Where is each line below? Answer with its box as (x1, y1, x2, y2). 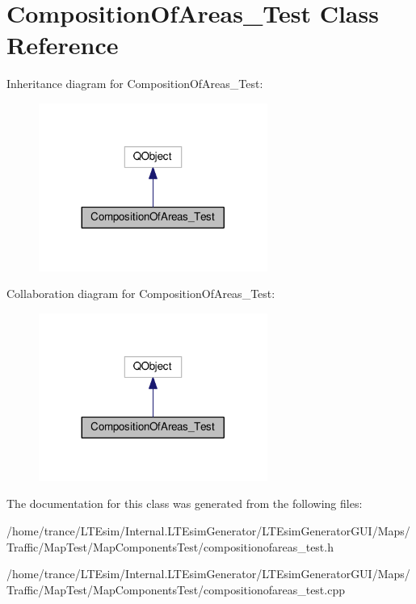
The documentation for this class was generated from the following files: (6, 495, 363, 512)
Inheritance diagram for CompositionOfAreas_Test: (6, 75, 263, 92)
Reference (6, 28, 119, 61)
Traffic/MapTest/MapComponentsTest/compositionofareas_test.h (6, 538, 334, 555)
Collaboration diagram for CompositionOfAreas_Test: (6, 285, 275, 302)
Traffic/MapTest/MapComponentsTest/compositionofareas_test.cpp (6, 581, 345, 598)
